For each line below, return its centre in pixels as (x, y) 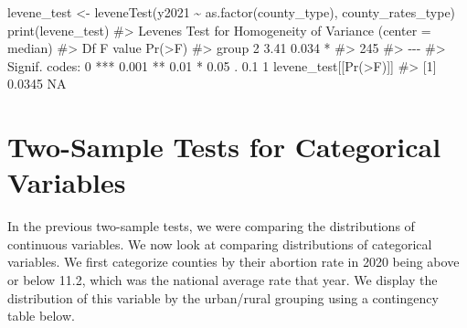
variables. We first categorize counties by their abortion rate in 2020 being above (233, 262)
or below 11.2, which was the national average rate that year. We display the (223, 280)
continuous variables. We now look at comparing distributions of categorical (220, 243)
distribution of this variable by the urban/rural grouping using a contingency (223, 297)
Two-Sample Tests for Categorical (224, 147)
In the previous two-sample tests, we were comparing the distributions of (211, 226)
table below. (41, 316)
